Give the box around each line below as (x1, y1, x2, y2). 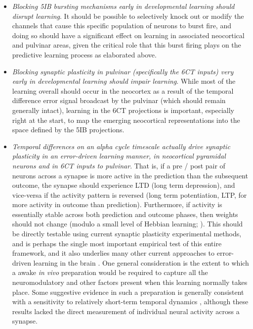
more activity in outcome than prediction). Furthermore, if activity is (12, 199, 222, 210)
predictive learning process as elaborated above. (12, 49, 157, 59)
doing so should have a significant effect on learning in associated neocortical (12, 30, 245, 40)
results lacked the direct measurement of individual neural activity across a (12, 306, 240, 316)
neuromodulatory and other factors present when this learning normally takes (12, 277, 248, 287)
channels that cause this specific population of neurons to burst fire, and (12, 20, 231, 31)
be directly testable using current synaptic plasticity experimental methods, (12, 228, 242, 239)
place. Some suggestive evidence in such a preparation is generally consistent (12, 286, 244, 297)
